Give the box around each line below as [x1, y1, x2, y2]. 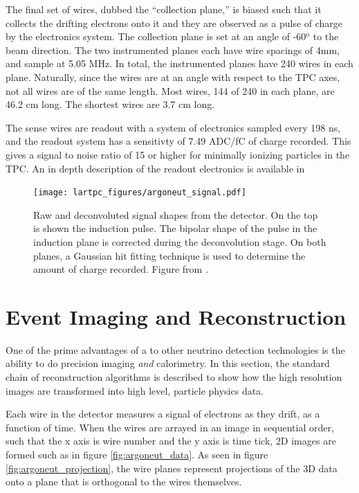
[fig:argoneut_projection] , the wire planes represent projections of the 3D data [6, 460, 338, 475]
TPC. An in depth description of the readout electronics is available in [6, 161, 305, 175]
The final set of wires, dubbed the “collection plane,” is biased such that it [6, 2, 322, 16]
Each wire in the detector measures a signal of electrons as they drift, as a [6, 406, 320, 421]
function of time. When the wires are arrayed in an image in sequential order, [6, 420, 334, 434]
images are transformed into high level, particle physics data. [6, 383, 264, 397]
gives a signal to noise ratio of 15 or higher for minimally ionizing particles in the [6, 147, 350, 161]
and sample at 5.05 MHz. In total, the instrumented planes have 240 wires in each [6, 56, 353, 71]
